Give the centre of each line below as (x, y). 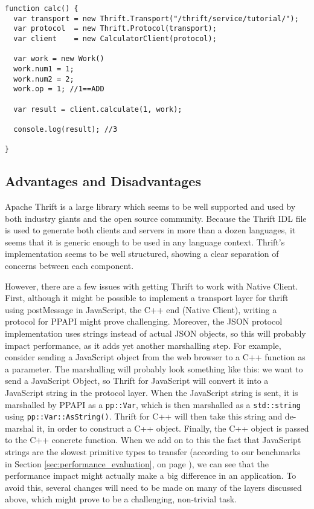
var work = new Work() (59, 59)
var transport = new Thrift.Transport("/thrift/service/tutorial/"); (156, 18)
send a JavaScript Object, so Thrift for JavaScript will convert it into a (137, 381)
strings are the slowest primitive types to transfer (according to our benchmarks (153, 452)
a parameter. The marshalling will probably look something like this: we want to (154, 368)
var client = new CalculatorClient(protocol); (115, 38)
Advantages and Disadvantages (103, 181)
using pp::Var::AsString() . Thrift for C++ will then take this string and (144, 416)
